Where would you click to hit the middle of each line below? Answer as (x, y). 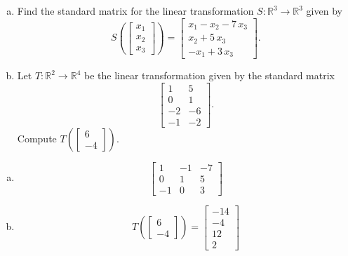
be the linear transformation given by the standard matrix (209, 75)
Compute (37, 138)
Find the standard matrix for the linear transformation (135, 11)
